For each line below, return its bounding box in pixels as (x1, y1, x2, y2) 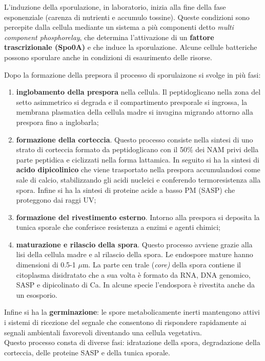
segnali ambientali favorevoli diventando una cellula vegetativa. (4, 327, 202, 337)
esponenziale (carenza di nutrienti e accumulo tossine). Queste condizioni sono (4, 11, 250, 22)
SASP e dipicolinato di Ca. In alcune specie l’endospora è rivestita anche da (16, 279, 255, 290)
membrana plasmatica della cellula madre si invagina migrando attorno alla (16, 106, 253, 117)
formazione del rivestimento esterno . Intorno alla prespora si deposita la (16, 211, 260, 222)
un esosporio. (16, 289, 57, 300)
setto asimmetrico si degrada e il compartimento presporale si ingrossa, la (16, 96, 248, 107)
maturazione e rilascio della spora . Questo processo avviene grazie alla (16, 239, 253, 249)
